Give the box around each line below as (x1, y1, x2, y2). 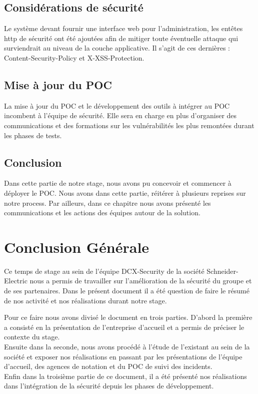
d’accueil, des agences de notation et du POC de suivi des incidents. (4, 361, 212, 371)
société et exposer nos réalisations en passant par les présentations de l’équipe (4, 351, 242, 361)
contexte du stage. (4, 331, 60, 342)
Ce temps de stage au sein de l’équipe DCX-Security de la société (4, 265, 204, 276)
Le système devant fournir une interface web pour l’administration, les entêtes (4, 23, 243, 34)
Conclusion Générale (4, 236, 149, 257)
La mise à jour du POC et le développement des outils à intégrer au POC (4, 100, 230, 111)
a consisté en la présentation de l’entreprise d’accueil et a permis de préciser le (4, 321, 244, 332)
